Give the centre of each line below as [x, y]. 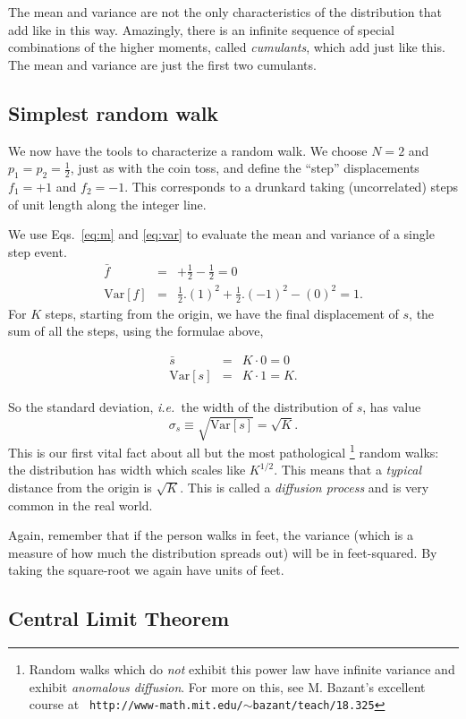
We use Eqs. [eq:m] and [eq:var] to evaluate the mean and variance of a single [221, 234]
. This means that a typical [347, 470]
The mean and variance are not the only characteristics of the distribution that [225, 12]
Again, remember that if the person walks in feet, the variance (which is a [211, 535]
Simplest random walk [114, 112]
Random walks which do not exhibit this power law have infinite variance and [242, 669]
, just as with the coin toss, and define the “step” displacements [245, 168]
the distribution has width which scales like [127, 470]
